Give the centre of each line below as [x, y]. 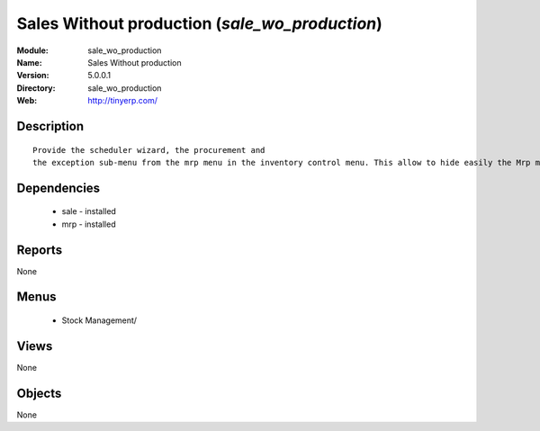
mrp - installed [89, 224]
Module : [32, 50]
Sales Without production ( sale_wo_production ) [199, 23]
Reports [40, 250]
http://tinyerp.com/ [122, 101]
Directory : [36, 88]
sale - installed [89, 211]
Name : [29, 62]
